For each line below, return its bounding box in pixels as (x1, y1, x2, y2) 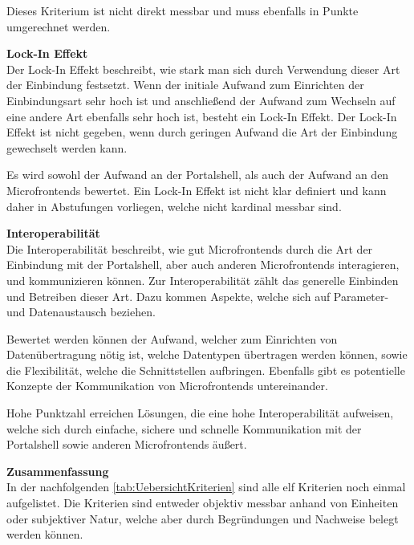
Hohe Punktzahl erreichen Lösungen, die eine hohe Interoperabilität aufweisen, (6, 405, 394, 421)
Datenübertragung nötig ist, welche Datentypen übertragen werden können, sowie (6, 346, 408, 363)
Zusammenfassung (6, 462, 109, 479)
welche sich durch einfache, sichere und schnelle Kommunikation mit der (6, 420, 362, 437)
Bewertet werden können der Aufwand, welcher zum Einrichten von (6, 330, 338, 347)
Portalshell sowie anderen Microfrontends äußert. (6, 436, 247, 453)
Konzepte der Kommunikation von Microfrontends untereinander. (6, 377, 328, 394)
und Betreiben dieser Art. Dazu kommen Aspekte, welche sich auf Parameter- (6, 287, 389, 304)
